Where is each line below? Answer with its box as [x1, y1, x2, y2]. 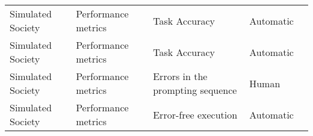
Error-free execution [153, 107, 238, 122]
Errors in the [153, 69, 208, 83]
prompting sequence [153, 83, 237, 97]
